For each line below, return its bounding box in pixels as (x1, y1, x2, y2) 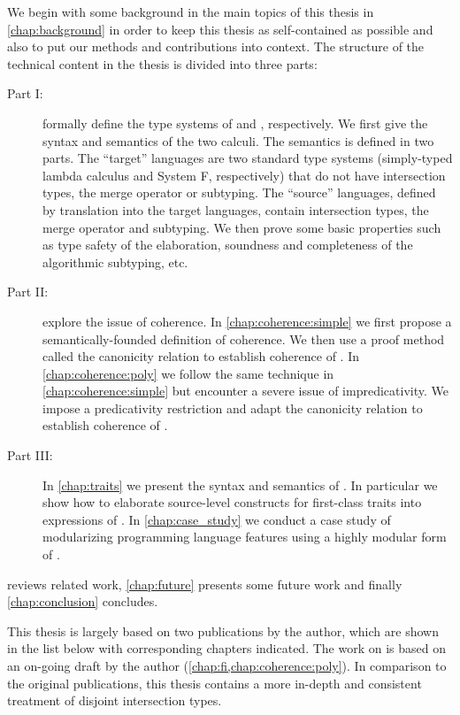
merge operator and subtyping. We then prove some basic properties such (42, 218, 441, 236)
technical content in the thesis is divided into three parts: (7, 54, 318, 73)
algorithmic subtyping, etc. (42, 252, 188, 271)
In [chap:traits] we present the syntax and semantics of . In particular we (42, 475, 438, 494)
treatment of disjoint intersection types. (7, 691, 222, 710)
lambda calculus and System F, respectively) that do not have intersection (42, 165, 446, 184)
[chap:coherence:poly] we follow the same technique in (42, 364, 334, 382)
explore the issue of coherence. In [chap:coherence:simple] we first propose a (42, 311, 452, 330)
